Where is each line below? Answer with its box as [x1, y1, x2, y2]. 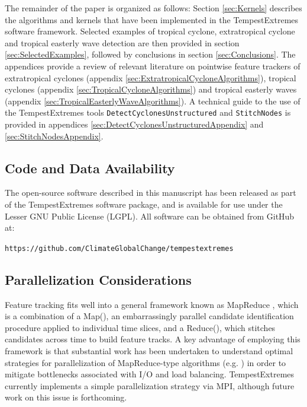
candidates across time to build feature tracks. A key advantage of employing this [5, 333, 300, 345]
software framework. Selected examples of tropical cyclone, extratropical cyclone [5, 25, 295, 37]
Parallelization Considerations [5, 270, 192, 288]
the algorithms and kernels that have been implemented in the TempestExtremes [5, 13, 299, 26]
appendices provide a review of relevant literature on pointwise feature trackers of [5, 59, 300, 72]
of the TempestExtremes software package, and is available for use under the [5, 198, 283, 210]
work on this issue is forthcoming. [5, 391, 127, 403]
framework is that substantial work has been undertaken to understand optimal [5, 345, 293, 357]
